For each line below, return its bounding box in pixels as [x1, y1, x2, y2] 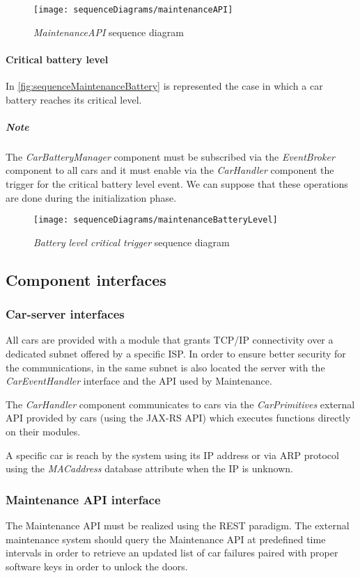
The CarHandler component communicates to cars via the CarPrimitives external [6, 396, 355, 411]
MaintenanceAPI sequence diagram [33, 24, 184, 39]
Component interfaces [6, 268, 166, 290]
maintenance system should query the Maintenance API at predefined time [6, 531, 326, 546]
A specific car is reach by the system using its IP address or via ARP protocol [6, 447, 339, 462]
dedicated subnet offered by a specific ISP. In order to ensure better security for [6, 346, 346, 361]
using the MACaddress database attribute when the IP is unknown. [6, 461, 293, 476]
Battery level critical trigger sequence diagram [33, 234, 230, 249]
